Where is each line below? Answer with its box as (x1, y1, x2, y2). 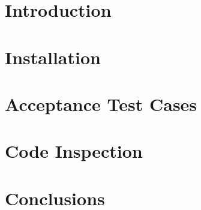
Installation (5, 44, 101, 69)
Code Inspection (5, 139, 143, 163)
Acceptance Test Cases (5, 91, 197, 116)
